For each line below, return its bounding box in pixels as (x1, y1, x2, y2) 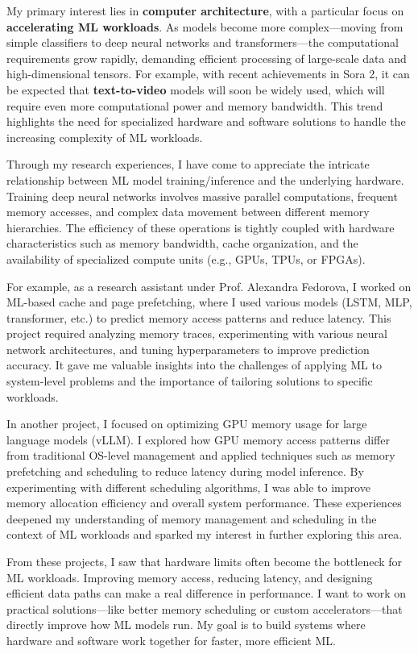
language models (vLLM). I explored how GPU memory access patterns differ (6, 431, 390, 448)
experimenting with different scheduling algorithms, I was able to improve (6, 478, 370, 495)
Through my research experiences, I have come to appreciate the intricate (6, 156, 370, 173)
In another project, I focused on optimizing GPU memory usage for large (6, 415, 367, 432)
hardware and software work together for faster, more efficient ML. (6, 631, 336, 648)
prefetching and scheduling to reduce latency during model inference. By (6, 463, 364, 480)
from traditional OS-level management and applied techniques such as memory (6, 447, 395, 464)
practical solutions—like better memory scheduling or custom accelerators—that (6, 600, 403, 617)
